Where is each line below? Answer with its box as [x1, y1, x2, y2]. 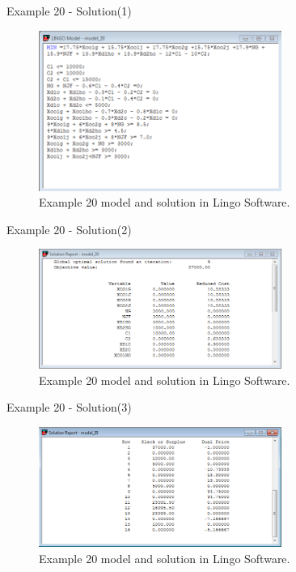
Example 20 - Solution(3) [6, 399, 132, 416]
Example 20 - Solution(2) [6, 220, 132, 237]
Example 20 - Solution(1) [6, 2, 132, 19]
